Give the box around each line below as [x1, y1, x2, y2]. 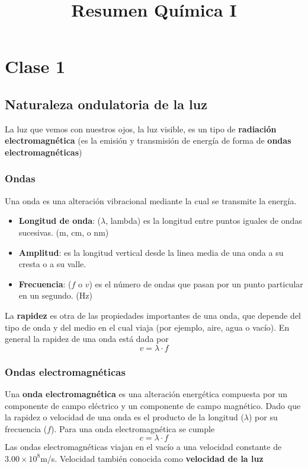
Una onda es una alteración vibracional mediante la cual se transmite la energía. [5, 194, 297, 207]
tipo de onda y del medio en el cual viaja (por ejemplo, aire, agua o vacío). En [5, 321, 290, 333]
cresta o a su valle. [18, 258, 86, 270]
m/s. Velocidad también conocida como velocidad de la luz [40, 452, 264, 464]
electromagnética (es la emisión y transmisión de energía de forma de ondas [5, 134, 291, 147]
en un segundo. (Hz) [18, 289, 92, 302]
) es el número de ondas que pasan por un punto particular [89, 277, 303, 290]
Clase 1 [5, 54, 66, 78]
